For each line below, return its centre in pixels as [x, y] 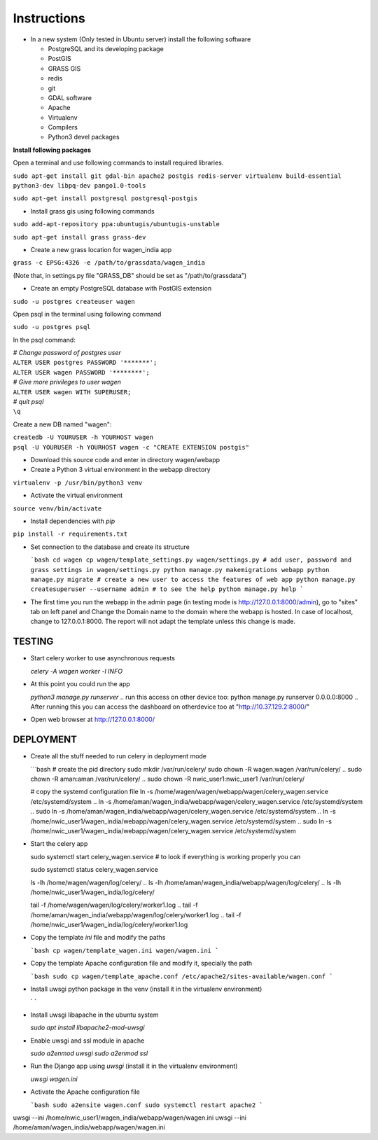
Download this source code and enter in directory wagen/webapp [125, 460]
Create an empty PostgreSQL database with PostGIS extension [121, 289]
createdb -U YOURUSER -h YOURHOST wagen [83, 437]
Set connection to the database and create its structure [110, 547]
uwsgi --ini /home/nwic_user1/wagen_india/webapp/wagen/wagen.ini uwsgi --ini [130, 1118]
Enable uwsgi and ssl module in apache [87, 1041]
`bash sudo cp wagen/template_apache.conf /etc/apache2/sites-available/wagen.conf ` [182, 976]
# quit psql [28, 402]
